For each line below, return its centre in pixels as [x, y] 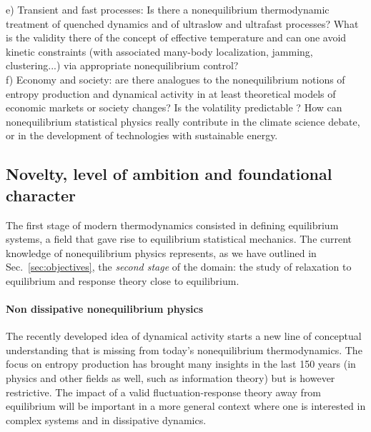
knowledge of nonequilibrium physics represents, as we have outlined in [161, 252]
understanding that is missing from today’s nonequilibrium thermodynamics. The [184, 350]
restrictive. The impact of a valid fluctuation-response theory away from [164, 392]
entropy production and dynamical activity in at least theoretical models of [171, 93]
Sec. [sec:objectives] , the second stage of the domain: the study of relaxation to [179, 267]
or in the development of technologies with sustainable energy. [142, 135]
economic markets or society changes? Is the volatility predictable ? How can [174, 107]
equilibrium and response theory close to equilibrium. [123, 280]
